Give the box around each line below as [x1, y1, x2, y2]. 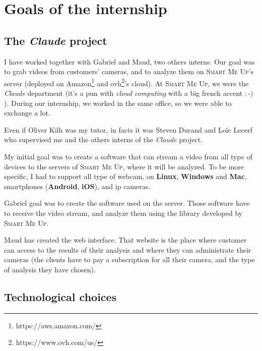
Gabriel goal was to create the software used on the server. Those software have [4, 198, 250, 208]
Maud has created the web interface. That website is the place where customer [4, 235, 247, 245]
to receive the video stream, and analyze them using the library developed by [4, 207, 243, 218]
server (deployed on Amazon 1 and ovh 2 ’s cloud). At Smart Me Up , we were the [4, 76, 249, 88]
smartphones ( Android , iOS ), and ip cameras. [4, 181, 151, 191]
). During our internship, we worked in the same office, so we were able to [4, 97, 232, 108]
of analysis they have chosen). [4, 264, 96, 274]
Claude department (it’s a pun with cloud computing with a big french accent [4, 88, 243, 98]
